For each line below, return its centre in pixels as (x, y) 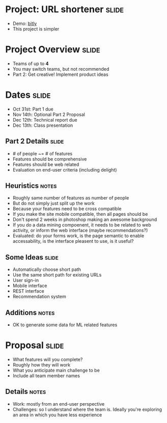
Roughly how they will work (41, 365)
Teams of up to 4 (31, 63)
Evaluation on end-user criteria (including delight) (65, 170)
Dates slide (28, 95)
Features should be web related (46, 164)
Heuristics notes (31, 186)
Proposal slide (35, 345)
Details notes (26, 392)
